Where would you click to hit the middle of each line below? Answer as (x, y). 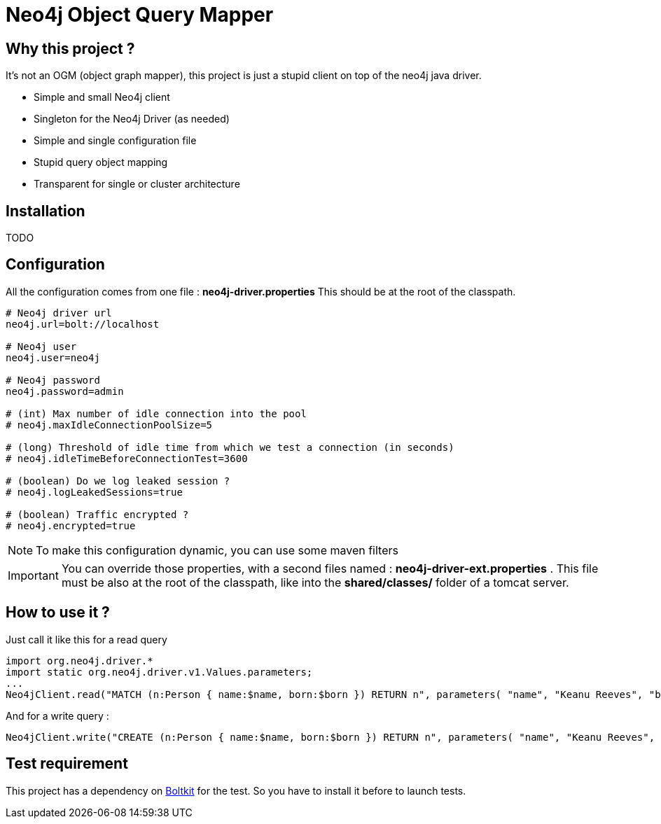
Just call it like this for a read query (86, 639)
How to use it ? (58, 613)
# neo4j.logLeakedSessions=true (94, 492)
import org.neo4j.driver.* (79, 661)
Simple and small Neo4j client (102, 97)
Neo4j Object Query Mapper (140, 15)
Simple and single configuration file (115, 141)
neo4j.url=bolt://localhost (83, 324)
